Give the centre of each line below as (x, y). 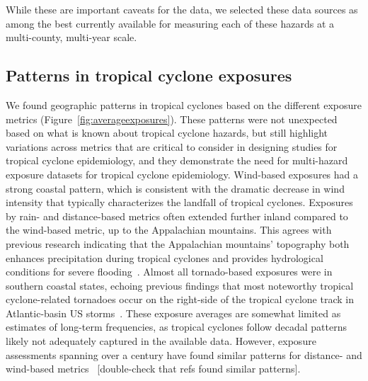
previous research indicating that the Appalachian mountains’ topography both (178, 243)
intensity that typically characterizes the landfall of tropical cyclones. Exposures (179, 202)
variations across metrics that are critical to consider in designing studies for (172, 146)
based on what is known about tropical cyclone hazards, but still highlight (167, 133)
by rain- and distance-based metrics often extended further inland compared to (177, 216)
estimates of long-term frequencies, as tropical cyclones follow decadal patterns (177, 327)
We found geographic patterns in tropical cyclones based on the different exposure (184, 104)
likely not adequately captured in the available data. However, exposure (161, 341)
